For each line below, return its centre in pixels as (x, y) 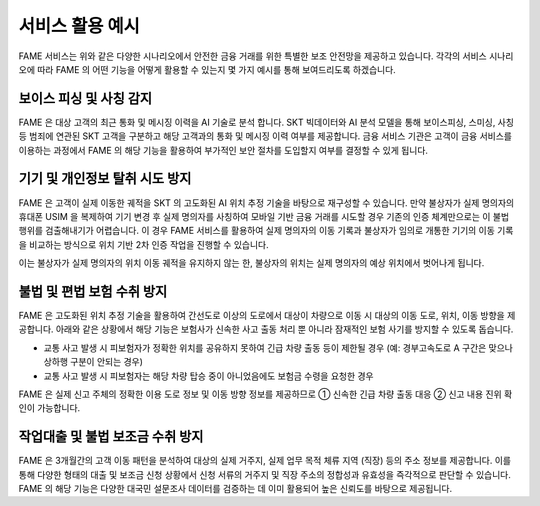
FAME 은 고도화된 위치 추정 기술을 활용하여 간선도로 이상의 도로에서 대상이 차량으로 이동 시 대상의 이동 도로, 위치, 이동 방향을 (261, 315)
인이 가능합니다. (49, 408)
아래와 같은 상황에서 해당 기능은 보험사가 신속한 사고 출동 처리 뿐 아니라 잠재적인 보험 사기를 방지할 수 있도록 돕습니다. (284, 329)
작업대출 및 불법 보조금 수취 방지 (111, 436)
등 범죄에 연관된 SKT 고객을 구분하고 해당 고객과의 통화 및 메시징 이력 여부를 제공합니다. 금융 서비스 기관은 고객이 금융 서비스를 (265, 136)
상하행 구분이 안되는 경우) (93, 362)
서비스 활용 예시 (79, 26)
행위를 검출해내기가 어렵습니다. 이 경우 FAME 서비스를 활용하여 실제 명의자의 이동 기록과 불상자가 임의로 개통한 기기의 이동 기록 (266, 231)
